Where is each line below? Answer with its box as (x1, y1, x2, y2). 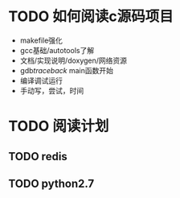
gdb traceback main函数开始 (19, 65, 114, 75)
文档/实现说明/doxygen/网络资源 (19, 56, 127, 65)
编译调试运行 (19, 76, 63, 85)
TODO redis (8, 150, 68, 163)
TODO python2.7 (8, 176, 95, 190)
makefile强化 (19, 35, 63, 45)
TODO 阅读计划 (8, 118, 109, 135)
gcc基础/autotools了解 (19, 45, 95, 55)
